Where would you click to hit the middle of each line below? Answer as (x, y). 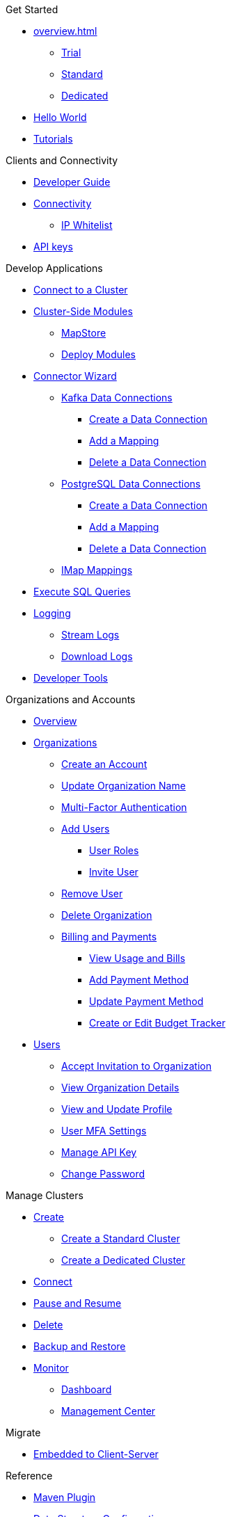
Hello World (60, 117)
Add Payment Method (139, 980)
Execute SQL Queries (82, 592)
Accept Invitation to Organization (136, 1066)
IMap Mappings (97, 570)
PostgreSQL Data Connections (131, 484)
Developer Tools (71, 678)
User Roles (114, 850)
